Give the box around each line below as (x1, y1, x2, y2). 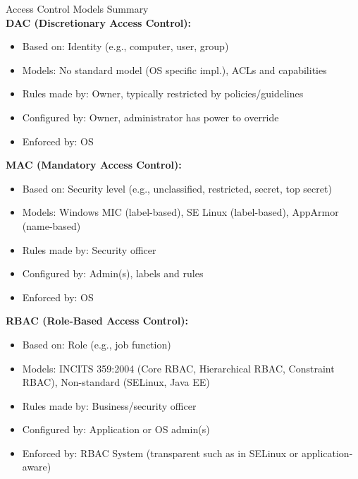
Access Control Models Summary (6, 1, 149, 16)
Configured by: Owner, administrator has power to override (22, 109, 279, 124)
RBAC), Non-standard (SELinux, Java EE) (22, 375, 210, 389)
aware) (22, 459, 51, 474)
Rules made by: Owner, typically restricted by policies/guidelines (22, 86, 304, 101)
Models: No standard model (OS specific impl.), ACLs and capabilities (22, 62, 327, 77)
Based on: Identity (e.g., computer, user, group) (22, 39, 229, 54)
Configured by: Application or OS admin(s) (22, 422, 210, 437)
